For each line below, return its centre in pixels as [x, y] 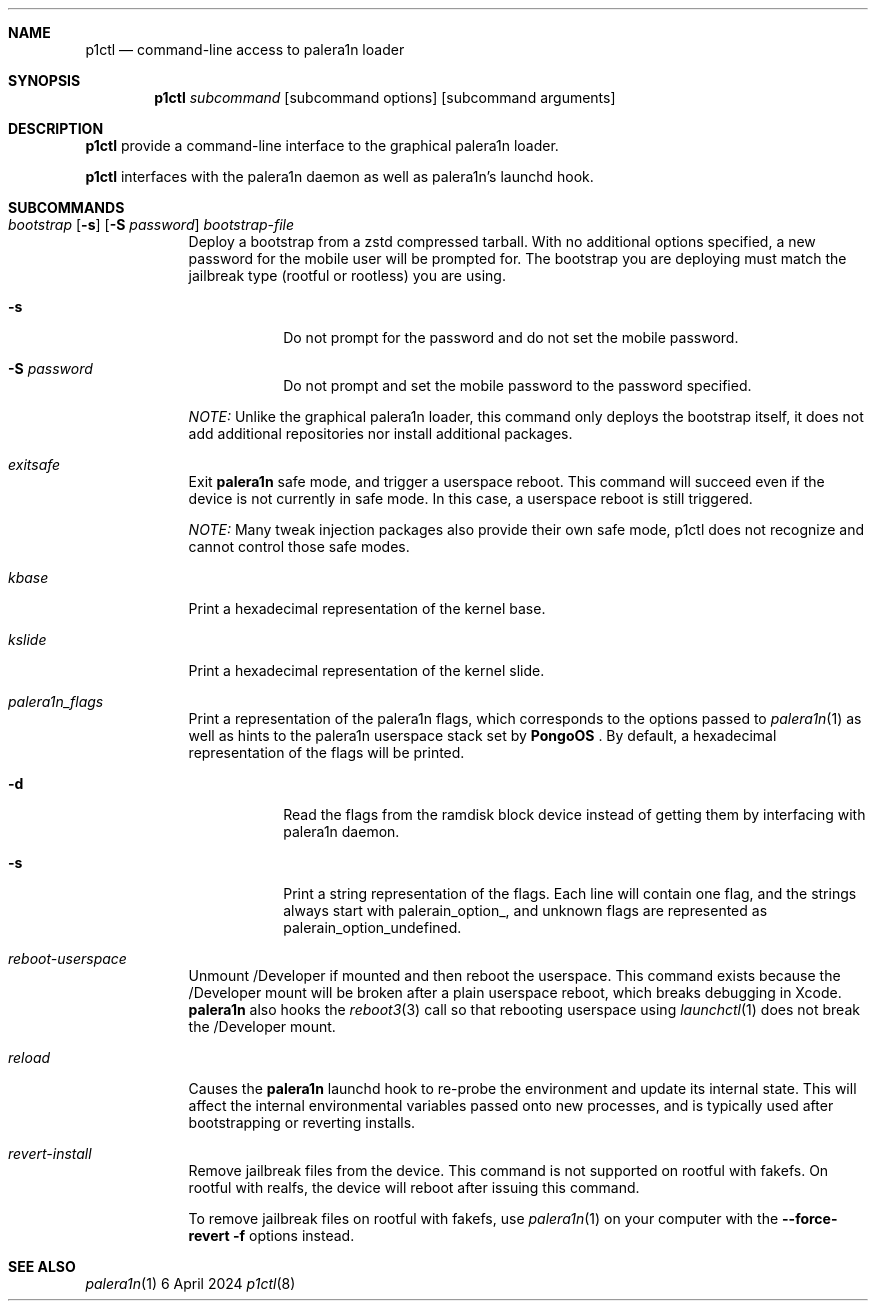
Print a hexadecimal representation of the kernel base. [367, 608]
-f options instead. [293, 1235]
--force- [810, 1218]
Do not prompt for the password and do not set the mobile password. [511, 337]
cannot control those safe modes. [299, 546]
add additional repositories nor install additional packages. [380, 433]
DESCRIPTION [56, 128]
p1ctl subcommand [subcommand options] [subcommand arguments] [385, 97]
